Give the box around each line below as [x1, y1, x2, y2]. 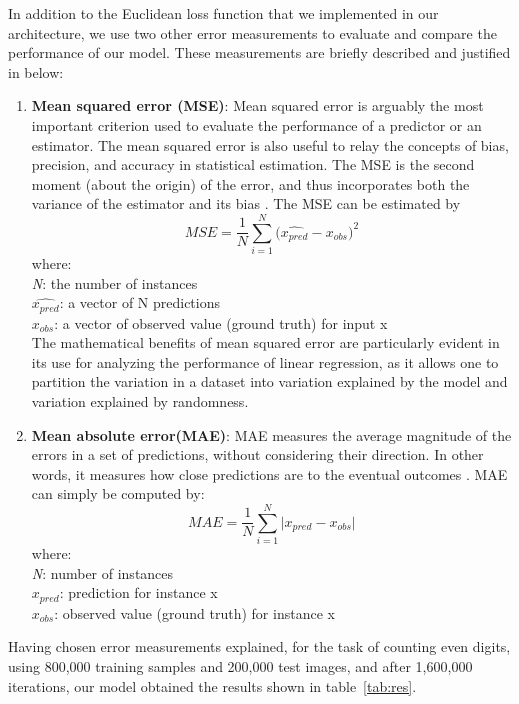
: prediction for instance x [59, 582, 218, 603]
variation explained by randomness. [31, 391, 249, 412]
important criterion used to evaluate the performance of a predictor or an [31, 114, 482, 135]
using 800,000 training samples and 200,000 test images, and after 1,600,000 [8, 656, 473, 676]
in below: [8, 61, 64, 82]
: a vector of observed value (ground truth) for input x [54, 312, 388, 333]
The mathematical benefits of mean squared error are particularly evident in [31, 332, 500, 353]
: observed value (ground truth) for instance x [54, 602, 335, 623]
